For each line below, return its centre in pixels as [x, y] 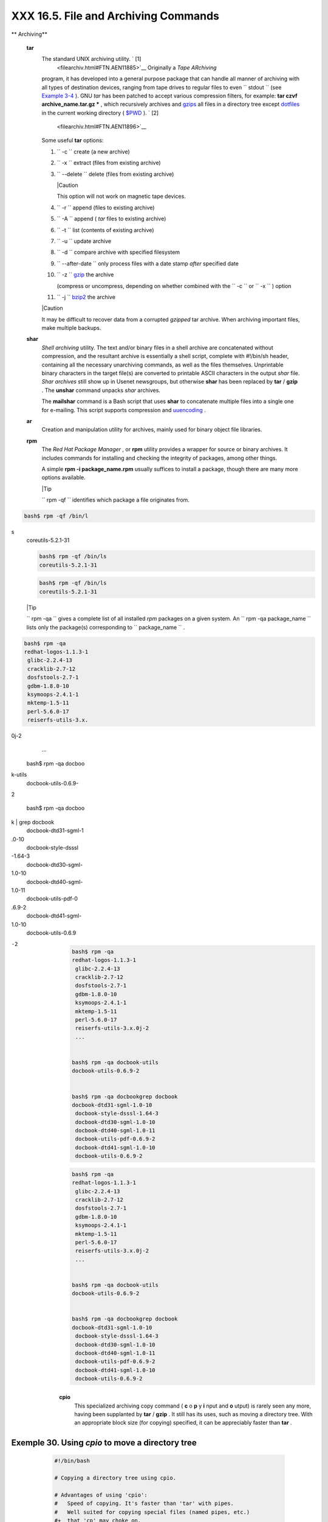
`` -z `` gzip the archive [85, 275]
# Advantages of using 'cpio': [101, 1495]
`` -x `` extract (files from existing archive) [109, 163]
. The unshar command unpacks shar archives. [101, 390]
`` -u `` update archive [84, 241]
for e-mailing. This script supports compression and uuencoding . [124, 410]
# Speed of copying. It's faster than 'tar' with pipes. [144, 1503]
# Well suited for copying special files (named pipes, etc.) [152, 1512]
